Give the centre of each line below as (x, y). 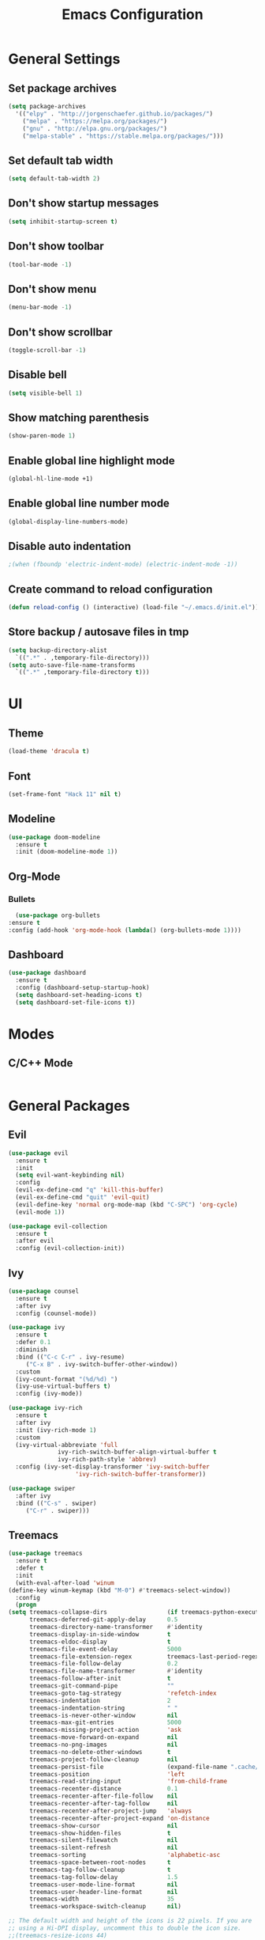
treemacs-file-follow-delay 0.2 (103, 1664)
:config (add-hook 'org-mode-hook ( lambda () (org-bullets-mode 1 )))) (125, 930)
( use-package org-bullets (58, 915)
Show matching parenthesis (79, 417)
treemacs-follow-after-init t (100, 1679)
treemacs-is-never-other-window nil (103, 1715)
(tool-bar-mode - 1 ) (40, 264)
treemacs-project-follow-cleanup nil (103, 1759)
